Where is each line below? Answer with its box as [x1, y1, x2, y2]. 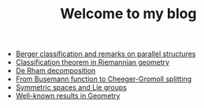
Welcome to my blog [60, 5, 197, 23]
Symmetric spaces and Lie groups [15, 83, 128, 92]
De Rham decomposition [15, 66, 96, 76]
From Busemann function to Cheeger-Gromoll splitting [15, 74, 192, 84]
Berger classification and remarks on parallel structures [15, 49, 196, 59]
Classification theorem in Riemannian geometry [15, 58, 170, 67]
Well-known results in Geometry [15, 91, 121, 101]
